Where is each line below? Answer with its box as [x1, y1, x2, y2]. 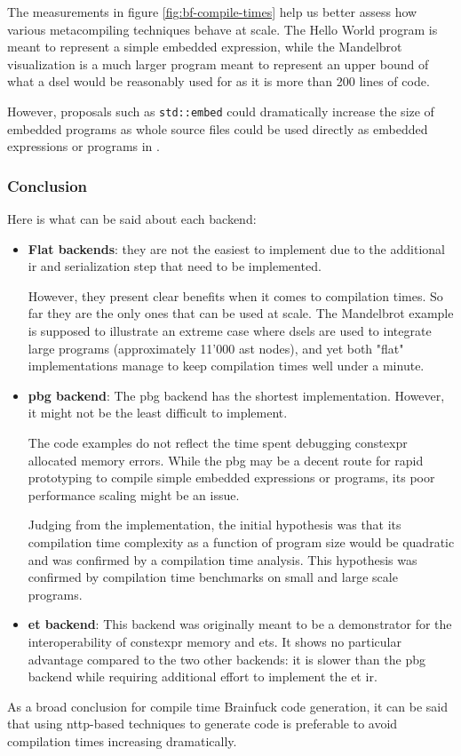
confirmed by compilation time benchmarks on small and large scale [28, 568, 398, 586]
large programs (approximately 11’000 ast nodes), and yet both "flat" [28, 338, 404, 357]
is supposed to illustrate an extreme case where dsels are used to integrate [28, 322, 432, 339]
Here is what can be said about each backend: [7, 210, 257, 228]
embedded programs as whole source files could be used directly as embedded [7, 119, 428, 138]
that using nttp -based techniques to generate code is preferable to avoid [7, 714, 398, 733]
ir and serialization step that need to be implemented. [28, 257, 322, 275]
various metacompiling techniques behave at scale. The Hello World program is [7, 20, 438, 38]
